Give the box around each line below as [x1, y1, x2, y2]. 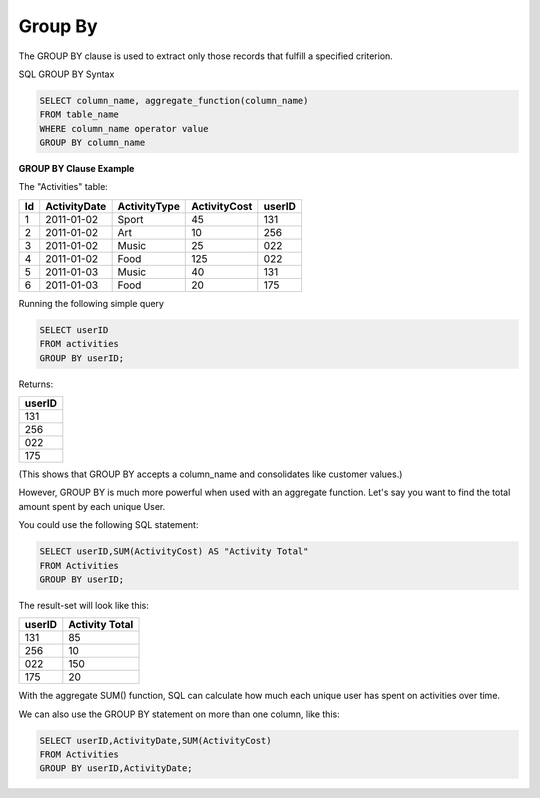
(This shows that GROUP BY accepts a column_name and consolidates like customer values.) [18, 468, 403, 480]
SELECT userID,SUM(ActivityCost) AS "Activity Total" [39, 546, 309, 557]
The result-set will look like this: [18, 599, 149, 611]
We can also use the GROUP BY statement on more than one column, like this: [18, 708, 340, 720]
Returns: [18, 378, 54, 390]
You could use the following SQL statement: [18, 519, 199, 531]
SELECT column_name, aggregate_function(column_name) [39, 95, 309, 106]
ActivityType [117, 199, 180, 213]
